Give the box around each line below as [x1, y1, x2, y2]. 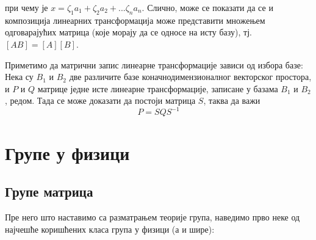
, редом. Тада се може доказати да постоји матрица [5, 94, 196, 107]
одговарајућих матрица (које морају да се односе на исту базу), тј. [5, 26, 252, 38]
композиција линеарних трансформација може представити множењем [5, 13, 265, 26]
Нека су [5, 70, 34, 83]
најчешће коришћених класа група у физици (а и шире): [5, 222, 215, 235]
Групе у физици [5, 140, 130, 165]
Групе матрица [5, 182, 93, 201]
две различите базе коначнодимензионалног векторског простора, [69, 70, 312, 83]
